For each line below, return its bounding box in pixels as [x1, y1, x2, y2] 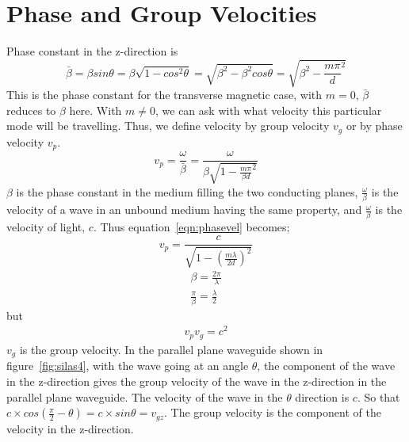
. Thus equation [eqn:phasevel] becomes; [93, 219, 290, 235]
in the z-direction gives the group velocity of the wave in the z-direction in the [6, 372, 387, 389]
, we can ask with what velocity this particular [155, 101, 382, 118]
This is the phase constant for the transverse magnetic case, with [6, 86, 323, 103]
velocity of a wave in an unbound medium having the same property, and [6, 201, 362, 218]
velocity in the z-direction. [6, 420, 134, 436]
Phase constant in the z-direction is [6, 43, 178, 59]
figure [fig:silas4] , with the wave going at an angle [6, 357, 249, 374]
